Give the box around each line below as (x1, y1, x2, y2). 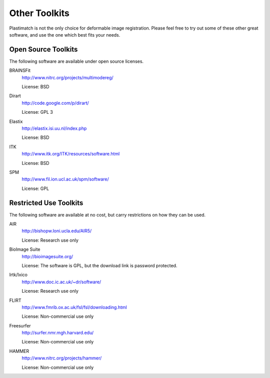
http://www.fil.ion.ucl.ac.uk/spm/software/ (21, 176, 109, 182)
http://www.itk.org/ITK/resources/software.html (21, 151, 120, 157)
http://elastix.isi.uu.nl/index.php (21, 125, 87, 131)
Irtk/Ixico (9, 272, 27, 278)
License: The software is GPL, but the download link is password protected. (21, 262, 177, 268)
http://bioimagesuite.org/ (21, 253, 73, 259)
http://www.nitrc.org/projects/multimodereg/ (21, 74, 113, 80)
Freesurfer (9, 322, 31, 328)
